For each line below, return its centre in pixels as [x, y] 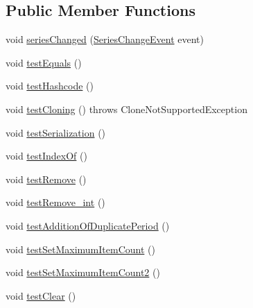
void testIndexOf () [46, 156]
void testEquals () [44, 62]
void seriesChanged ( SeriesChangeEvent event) [105, 39]
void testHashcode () [50, 86]
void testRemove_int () [55, 202]
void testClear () [41, 295]
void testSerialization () [56, 132]
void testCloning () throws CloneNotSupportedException [127, 109]
